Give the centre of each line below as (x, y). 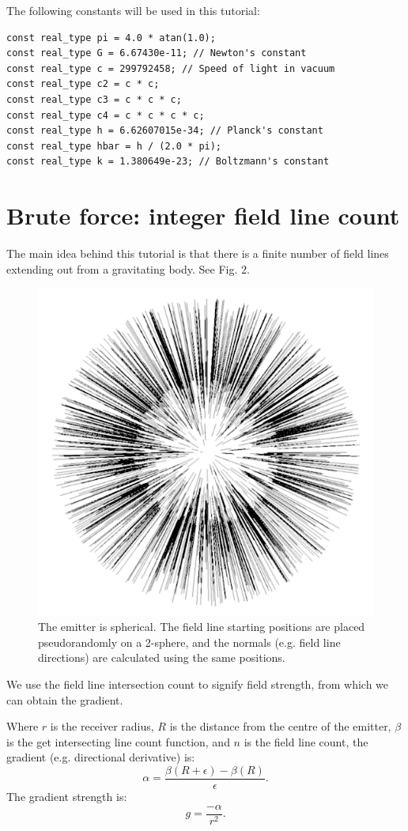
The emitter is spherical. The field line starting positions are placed (202, 627)
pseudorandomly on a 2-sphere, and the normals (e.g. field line (189, 642)
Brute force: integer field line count (203, 215)
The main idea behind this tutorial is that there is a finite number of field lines (198, 253)
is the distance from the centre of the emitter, (280, 726)
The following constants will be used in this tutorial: (133, 10)
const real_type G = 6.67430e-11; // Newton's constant (157, 53)
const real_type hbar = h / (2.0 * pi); (114, 146)
